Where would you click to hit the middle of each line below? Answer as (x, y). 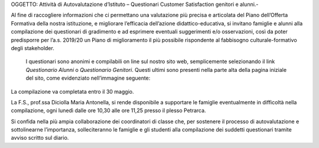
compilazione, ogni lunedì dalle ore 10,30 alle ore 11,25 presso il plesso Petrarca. (108, 111)
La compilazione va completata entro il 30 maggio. (72, 91)
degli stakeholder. (32, 48)
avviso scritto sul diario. (40, 138)
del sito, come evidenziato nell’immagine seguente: (88, 78)
